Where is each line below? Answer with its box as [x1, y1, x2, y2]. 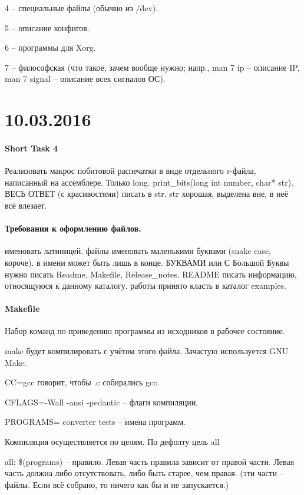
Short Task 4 [5, 141, 58, 154]
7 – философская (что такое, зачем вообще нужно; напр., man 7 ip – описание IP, [5, 61, 300, 73]
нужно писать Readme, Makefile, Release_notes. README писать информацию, [5, 268, 297, 280]
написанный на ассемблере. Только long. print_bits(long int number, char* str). [5, 176, 294, 188]
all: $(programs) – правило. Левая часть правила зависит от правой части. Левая [5, 455, 295, 467]
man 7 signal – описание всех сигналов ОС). [5, 72, 166, 85]
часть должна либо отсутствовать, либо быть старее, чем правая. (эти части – [5, 467, 284, 479]
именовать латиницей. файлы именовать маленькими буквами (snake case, [5, 245, 272, 257]
